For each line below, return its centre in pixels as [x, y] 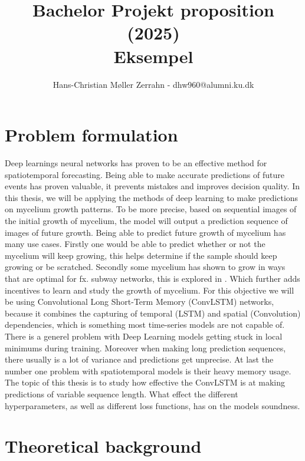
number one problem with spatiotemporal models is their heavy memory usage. [148, 371]
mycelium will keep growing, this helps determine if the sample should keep [141, 255]
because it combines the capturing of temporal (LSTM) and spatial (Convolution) [153, 313]
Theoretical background [103, 446]
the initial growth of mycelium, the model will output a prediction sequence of [146, 220]
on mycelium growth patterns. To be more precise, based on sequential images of [151, 209]
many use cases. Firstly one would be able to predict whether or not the [135, 244]
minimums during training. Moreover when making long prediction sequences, [145, 348]
